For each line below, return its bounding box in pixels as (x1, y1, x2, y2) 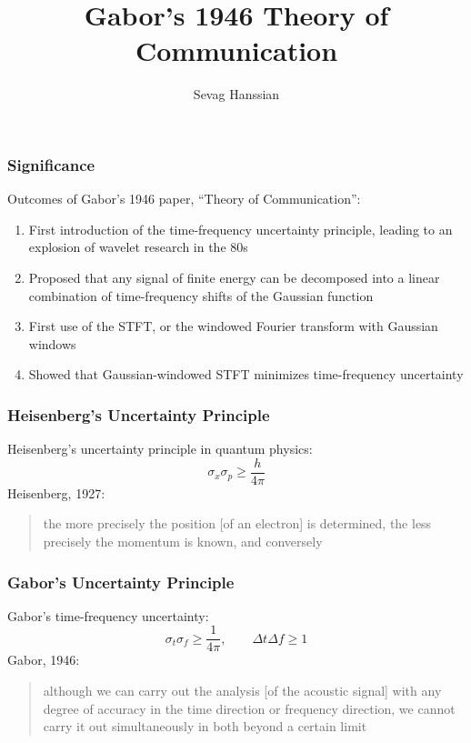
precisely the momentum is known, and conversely (43, 532, 323, 551)
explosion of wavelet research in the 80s (28, 237, 248, 256)
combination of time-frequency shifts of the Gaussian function (28, 286, 374, 305)
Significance (7, 153, 95, 176)
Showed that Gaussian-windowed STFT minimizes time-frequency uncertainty (28, 365, 464, 384)
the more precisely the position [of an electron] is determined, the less (43, 514, 432, 533)
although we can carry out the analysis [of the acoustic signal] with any (43, 681, 442, 700)
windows (28, 334, 76, 353)
